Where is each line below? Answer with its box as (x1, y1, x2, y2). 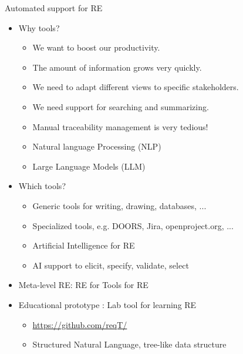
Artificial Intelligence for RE (32, 239, 135, 252)
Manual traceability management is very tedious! (32, 120, 208, 133)
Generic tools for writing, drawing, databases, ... (32, 199, 207, 211)
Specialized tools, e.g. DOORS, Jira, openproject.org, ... (32, 219, 234, 231)
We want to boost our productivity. (32, 41, 160, 54)
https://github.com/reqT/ (32, 318, 127, 330)
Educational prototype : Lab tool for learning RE (18, 298, 197, 310)
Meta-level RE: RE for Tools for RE (18, 279, 148, 291)
